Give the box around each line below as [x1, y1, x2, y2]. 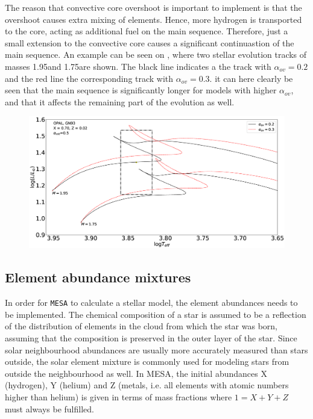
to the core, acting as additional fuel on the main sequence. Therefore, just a [5, 25, 288, 37]
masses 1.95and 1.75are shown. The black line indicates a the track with [5, 60, 271, 72]
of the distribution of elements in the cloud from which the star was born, [5, 320, 277, 332]
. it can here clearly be [209, 72, 293, 84]
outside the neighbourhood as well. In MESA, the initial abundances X [5, 367, 267, 379]
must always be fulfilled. [5, 402, 94, 415]
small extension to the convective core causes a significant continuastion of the [5, 36, 294, 49]
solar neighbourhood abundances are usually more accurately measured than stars [5, 343, 308, 356]
